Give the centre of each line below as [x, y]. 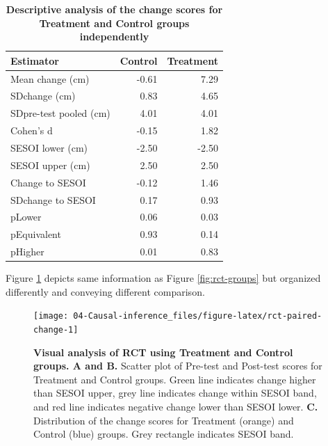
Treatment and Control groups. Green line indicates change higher [175, 379]
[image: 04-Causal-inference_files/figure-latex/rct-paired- [178, 316]
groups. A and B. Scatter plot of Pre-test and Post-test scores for [178, 366]
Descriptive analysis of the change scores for [114, 9]
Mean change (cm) [50, 78]
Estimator [35, 60]
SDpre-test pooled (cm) [60, 113]
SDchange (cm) [43, 96]
